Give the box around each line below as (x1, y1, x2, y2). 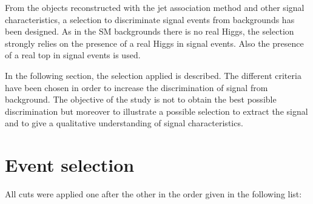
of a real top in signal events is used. (5, 49, 141, 61)
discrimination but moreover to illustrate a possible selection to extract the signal (5, 104, 308, 117)
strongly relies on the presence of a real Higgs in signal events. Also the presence (5, 36, 304, 49)
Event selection (5, 152, 135, 177)
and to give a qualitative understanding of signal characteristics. (5, 117, 243, 129)
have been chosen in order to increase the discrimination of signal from (5, 81, 268, 93)
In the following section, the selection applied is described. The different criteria (5, 69, 301, 81)
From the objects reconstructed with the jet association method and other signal (5, 1, 305, 13)
